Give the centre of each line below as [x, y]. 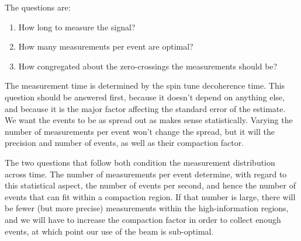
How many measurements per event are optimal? [106, 46]
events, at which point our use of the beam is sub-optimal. [109, 231]
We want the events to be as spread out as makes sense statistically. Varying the [149, 120]
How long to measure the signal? [77, 27]
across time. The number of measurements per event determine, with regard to [146, 174]
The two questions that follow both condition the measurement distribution [140, 162]
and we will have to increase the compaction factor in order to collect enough [143, 219]
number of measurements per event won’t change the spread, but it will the [140, 131]
